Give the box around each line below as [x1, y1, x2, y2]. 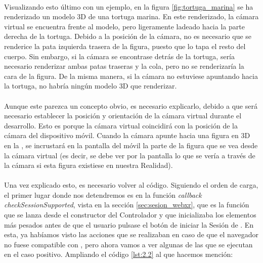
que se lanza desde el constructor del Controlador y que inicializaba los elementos [4, 209, 256, 220]
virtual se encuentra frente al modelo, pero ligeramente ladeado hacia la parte [4, 21, 245, 31]
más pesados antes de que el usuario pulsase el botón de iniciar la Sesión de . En [4, 219, 254, 230]
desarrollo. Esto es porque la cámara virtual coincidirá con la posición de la [4, 120, 238, 130]
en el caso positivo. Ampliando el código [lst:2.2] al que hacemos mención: [4, 249, 233, 259]
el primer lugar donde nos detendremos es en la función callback [4, 189, 202, 200]
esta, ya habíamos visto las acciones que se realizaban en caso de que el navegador [4, 229, 258, 240]
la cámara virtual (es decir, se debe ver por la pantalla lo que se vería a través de [4, 150, 255, 160]
